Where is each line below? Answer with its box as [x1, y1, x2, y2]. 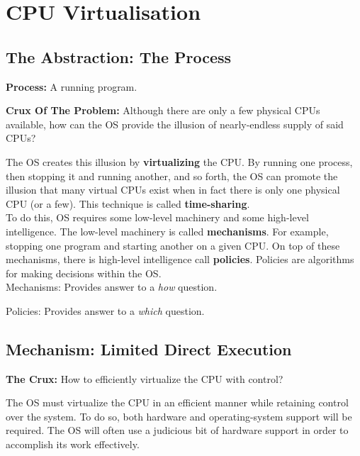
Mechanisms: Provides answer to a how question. [6, 279, 218, 294]
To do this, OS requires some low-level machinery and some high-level [6, 210, 309, 225]
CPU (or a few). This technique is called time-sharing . [6, 196, 250, 211]
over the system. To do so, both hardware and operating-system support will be [6, 408, 352, 423]
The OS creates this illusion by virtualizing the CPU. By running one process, [6, 154, 353, 169]
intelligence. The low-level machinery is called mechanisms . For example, [6, 223, 329, 238]
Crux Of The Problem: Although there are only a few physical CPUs [6, 103, 320, 118]
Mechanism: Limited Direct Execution [6, 338, 292, 360]
